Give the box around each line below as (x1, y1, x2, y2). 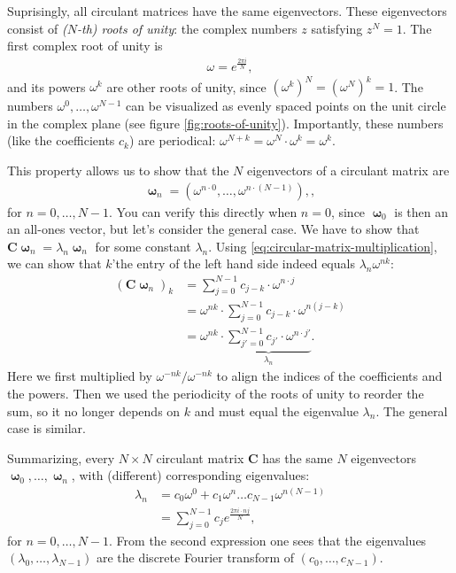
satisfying (311, 19, 363, 37)
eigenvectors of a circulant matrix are (247, 161, 450, 180)
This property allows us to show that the (7, 161, 229, 180)
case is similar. (7, 419, 86, 437)
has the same (262, 448, 333, 467)
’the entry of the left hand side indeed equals (112, 254, 355, 273)
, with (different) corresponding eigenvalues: (71, 466, 310, 484)
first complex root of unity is (7, 36, 163, 55)
